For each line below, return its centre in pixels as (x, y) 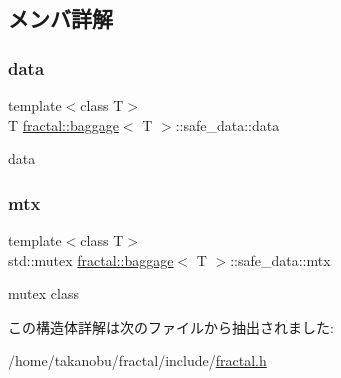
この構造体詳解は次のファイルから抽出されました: (171, 326)
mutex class (43, 293)
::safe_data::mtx (280, 259)
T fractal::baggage (63, 124)
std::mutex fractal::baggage (91, 259)
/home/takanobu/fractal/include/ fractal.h (137, 360)
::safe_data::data (227, 124)
